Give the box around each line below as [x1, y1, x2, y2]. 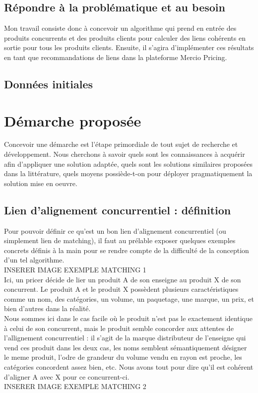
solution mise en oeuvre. [4, 178, 77, 188]
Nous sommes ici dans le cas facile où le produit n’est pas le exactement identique [4, 313, 253, 323]
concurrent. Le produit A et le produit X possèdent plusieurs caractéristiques [4, 284, 239, 294]
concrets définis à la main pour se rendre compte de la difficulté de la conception [4, 245, 249, 255]
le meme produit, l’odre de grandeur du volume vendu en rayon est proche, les [4, 352, 242, 362]
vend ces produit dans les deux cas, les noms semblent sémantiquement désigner [4, 342, 247, 352]
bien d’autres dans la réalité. [4, 303, 91, 314]
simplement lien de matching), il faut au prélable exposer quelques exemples [4, 235, 236, 246]
